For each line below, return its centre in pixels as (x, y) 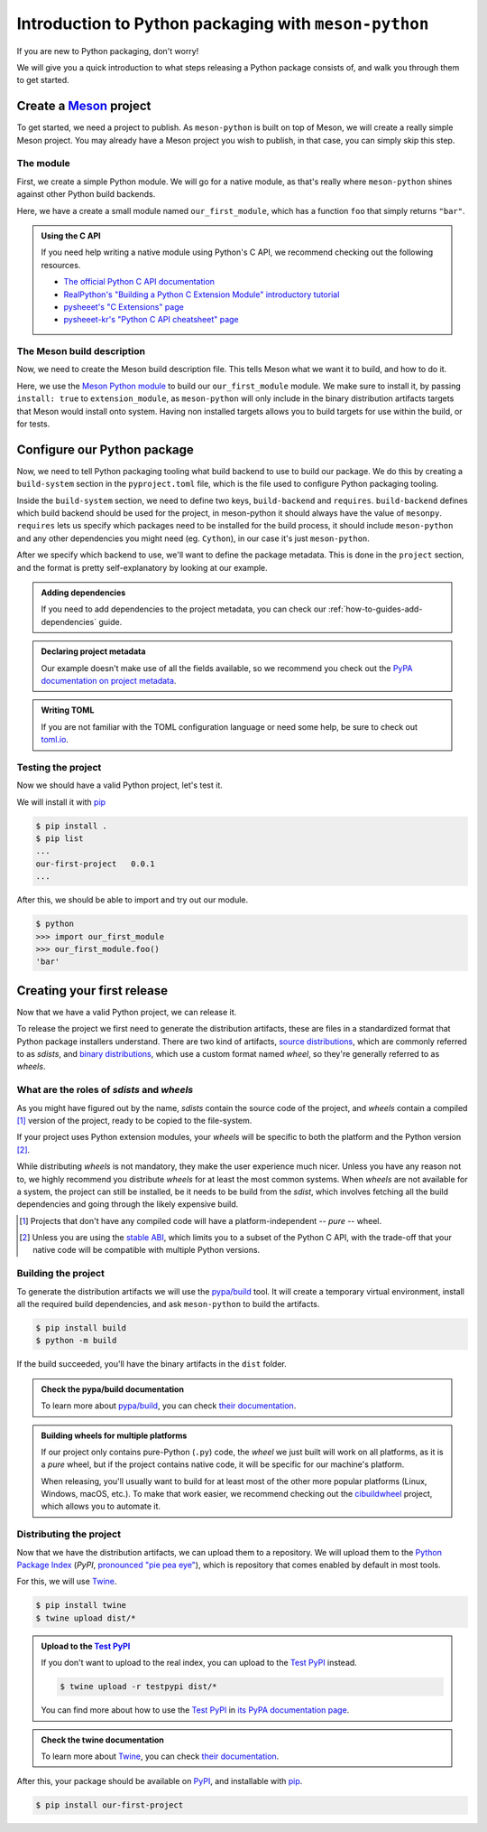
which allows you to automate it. (101, 1506)
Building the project (61, 1274)
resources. (61, 265)
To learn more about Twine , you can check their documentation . (160, 1756)
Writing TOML (68, 710)
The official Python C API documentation (139, 282)
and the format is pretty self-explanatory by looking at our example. (142, 567)
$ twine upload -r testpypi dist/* (138, 1687)
